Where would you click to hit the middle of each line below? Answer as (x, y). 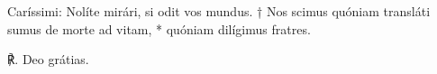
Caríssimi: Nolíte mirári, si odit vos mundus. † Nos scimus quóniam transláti (219, 11)
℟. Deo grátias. (48, 59)
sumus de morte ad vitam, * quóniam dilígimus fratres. (159, 28)
